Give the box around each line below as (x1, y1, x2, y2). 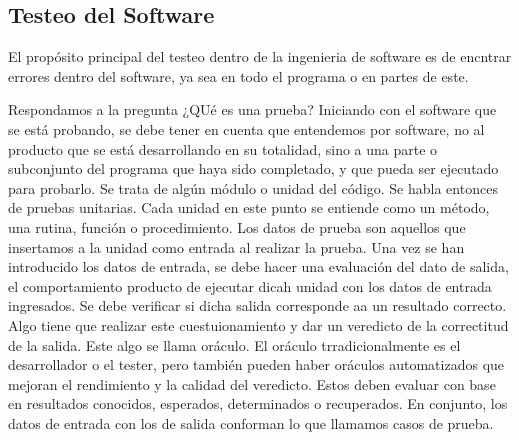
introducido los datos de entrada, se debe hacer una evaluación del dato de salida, (8, 256, 509, 277)
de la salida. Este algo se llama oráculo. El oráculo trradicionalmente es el (8, 334, 461, 355)
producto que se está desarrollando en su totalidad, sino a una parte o (8, 138, 438, 159)
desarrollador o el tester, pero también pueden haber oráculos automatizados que (8, 354, 505, 375)
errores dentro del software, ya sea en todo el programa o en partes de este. (8, 65, 469, 86)
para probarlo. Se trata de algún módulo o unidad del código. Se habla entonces (8, 177, 498, 198)
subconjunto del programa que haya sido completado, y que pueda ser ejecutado (8, 158, 499, 179)
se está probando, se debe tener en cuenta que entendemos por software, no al (8, 118, 485, 139)
